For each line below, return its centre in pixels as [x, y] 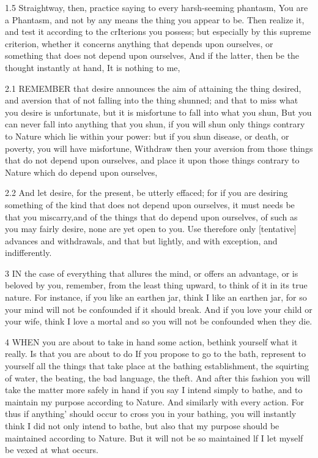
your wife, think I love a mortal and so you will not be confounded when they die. [159, 321]
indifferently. [28, 253]
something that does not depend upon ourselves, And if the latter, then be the [152, 55]
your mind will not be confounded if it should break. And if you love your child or [159, 309]
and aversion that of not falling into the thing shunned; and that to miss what [152, 100]
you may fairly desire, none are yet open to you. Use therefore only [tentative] [151, 229]
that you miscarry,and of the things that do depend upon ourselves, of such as [151, 216]
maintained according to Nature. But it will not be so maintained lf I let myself [154, 437]
